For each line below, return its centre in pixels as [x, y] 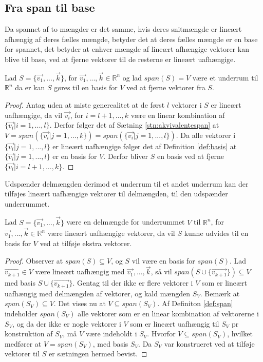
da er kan [30, 87]
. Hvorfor [161, 334]
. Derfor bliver [126, 156]
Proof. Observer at [34, 260]
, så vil [161, 271]
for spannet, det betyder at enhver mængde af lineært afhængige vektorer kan [127, 49]
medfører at [23, 343]
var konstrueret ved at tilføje [209, 343]
